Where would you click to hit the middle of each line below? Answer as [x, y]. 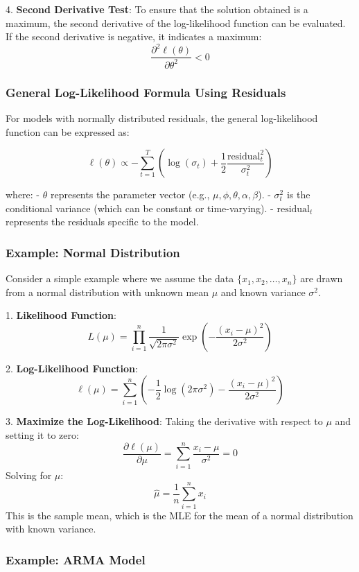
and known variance [263, 292]
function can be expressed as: [68, 131]
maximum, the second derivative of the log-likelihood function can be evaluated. [176, 23]
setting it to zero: [42, 435]
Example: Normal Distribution [93, 252]
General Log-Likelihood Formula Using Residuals [146, 92]
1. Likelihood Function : [61, 315]
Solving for [29, 475]
